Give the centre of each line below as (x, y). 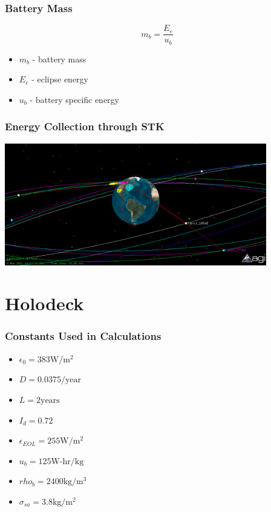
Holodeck (44, 303)
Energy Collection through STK (85, 126)
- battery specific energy (74, 99)
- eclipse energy (60, 79)
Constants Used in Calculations (83, 336)
